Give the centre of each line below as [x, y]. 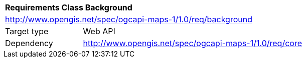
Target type [27, 31]
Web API [99, 31]
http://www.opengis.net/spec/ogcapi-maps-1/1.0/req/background [129, 19]
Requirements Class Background [69, 7]
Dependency [29, 43]
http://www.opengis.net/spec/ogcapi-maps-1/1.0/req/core [192, 43]
